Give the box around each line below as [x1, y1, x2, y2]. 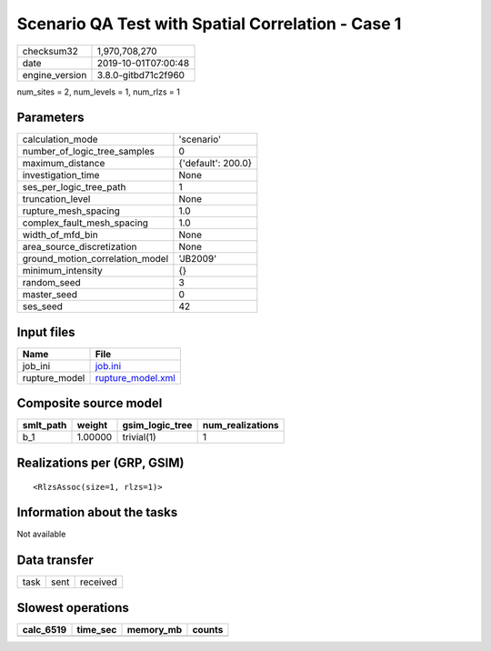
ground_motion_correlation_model [22, 253, 169, 265]
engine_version [22, 68, 87, 81]
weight [76, 419, 108, 432]
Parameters [16, 110, 85, 125]
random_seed [22, 276, 81, 289]
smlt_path [22, 419, 67, 432]
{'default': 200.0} [178, 157, 253, 170]
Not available [16, 528, 66, 540]
